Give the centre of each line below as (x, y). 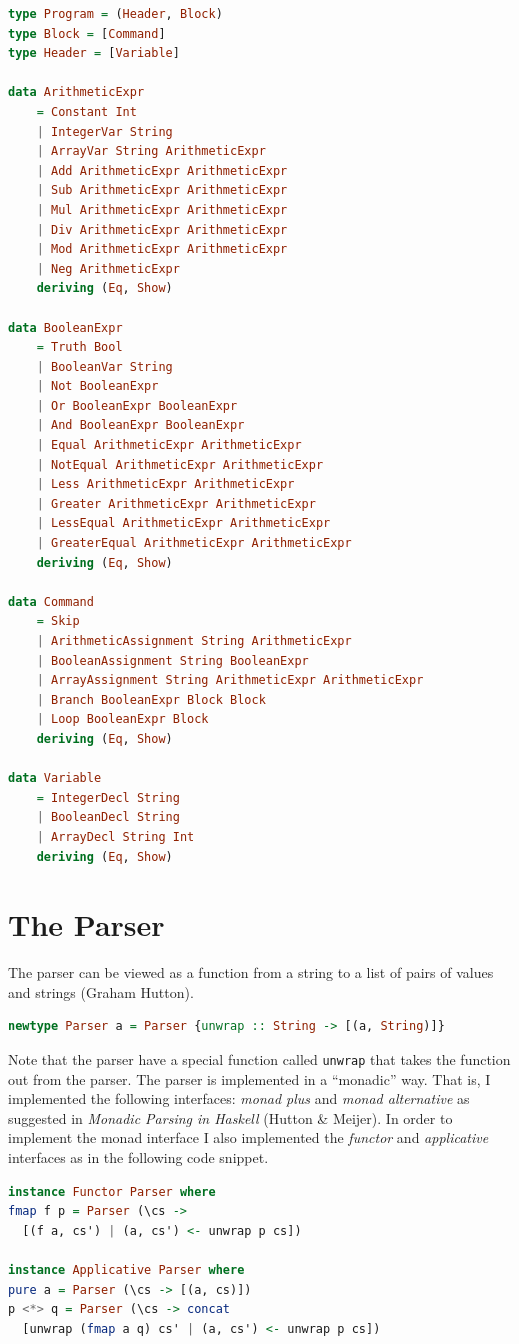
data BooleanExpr (65, 327)
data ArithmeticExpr (76, 92)
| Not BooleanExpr (97, 386)
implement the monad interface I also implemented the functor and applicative (248, 1137)
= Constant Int (86, 111)
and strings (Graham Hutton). (101, 991)
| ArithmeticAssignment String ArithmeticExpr (194, 641)
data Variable (55, 778)
